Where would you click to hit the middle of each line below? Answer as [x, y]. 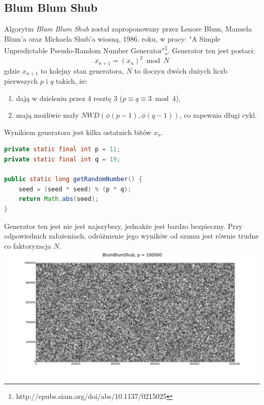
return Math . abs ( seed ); [59, 199]
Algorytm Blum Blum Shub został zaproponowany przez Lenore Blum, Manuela [128, 29]
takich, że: [72, 81]
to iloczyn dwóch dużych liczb [181, 70]
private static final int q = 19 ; [62, 160]
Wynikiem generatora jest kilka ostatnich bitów [78, 132]
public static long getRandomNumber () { [73, 179]
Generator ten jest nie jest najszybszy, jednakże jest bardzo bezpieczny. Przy [123, 226]
